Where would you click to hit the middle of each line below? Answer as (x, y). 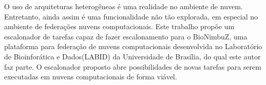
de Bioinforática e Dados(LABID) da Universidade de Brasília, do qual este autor (132, 56)
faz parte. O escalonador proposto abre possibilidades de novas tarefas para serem (133, 66)
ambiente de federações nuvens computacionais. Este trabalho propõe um (119, 26)
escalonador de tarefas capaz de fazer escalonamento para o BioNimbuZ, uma (126, 36)
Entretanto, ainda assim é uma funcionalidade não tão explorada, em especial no (131, 16)
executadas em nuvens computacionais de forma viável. (91, 77)
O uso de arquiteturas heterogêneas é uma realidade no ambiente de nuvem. (123, 6)
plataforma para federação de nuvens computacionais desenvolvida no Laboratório (133, 46)
